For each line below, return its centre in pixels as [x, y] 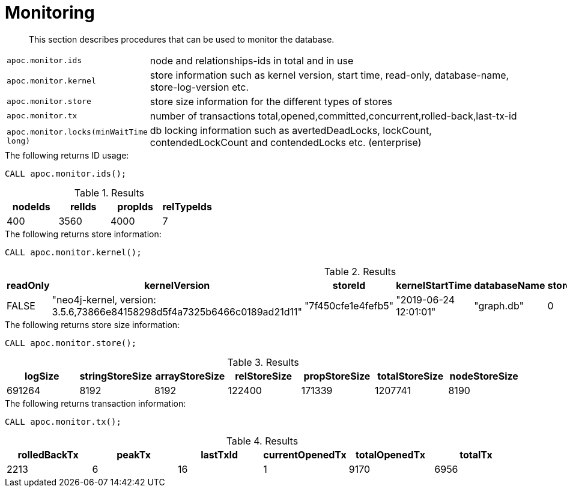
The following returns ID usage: [67, 155]
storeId [349, 285]
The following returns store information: [83, 234]
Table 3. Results [263, 362]
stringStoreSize [116, 376]
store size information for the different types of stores [271, 101]
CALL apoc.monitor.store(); [71, 343]
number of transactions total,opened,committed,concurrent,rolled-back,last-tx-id [333, 116]
